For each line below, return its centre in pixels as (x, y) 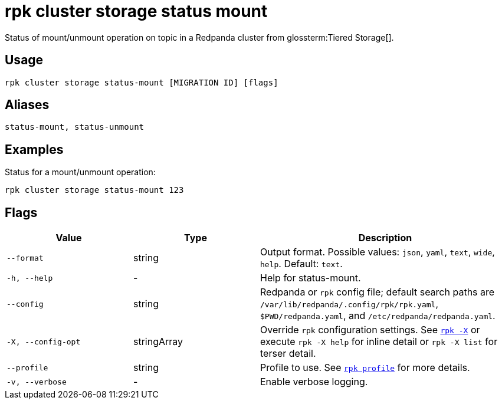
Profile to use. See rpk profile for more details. (365, 368)
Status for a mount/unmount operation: (80, 172)
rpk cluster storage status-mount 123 (94, 190)
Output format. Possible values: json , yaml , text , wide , (378, 252)
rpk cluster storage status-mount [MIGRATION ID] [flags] (142, 82)
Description (385, 238)
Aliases (27, 105)
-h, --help (30, 278)
